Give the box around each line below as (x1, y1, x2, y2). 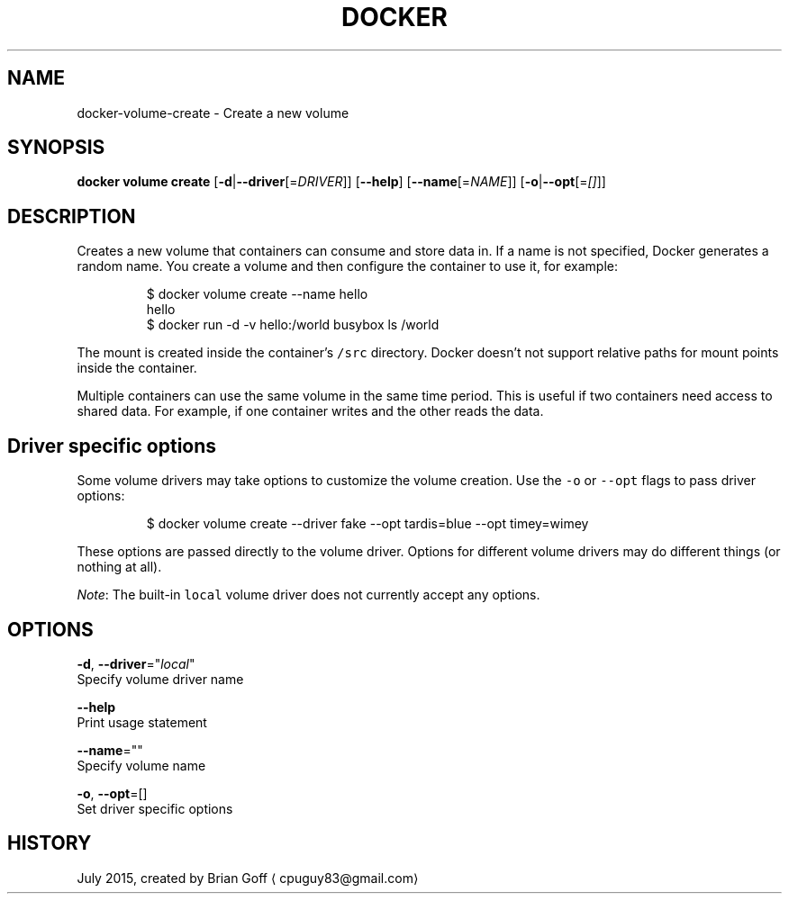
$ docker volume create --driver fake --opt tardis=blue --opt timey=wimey (146, 516, 589, 532)
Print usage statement (77, 714, 207, 730)
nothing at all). (77, 559, 162, 575)
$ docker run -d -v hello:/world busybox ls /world (146, 317, 440, 333)
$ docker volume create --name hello (146, 286, 368, 302)
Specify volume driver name (77, 671, 244, 687)
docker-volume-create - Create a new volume (77, 104, 349, 121)
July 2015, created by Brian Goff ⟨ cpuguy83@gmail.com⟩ (77, 869, 419, 886)
